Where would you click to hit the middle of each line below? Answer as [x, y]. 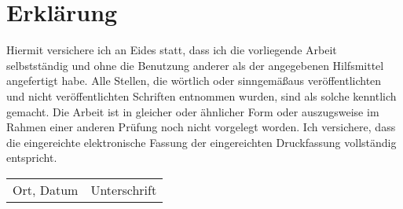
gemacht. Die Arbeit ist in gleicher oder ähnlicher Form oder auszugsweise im [193, 111]
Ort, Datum [46, 189]
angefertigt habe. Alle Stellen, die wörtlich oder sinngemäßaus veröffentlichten [194, 81]
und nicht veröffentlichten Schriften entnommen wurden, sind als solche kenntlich [201, 95]
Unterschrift [124, 189]
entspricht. [32, 158]
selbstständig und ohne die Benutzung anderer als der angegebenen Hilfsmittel [195, 65]
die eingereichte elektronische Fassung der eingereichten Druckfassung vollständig [201, 142]
